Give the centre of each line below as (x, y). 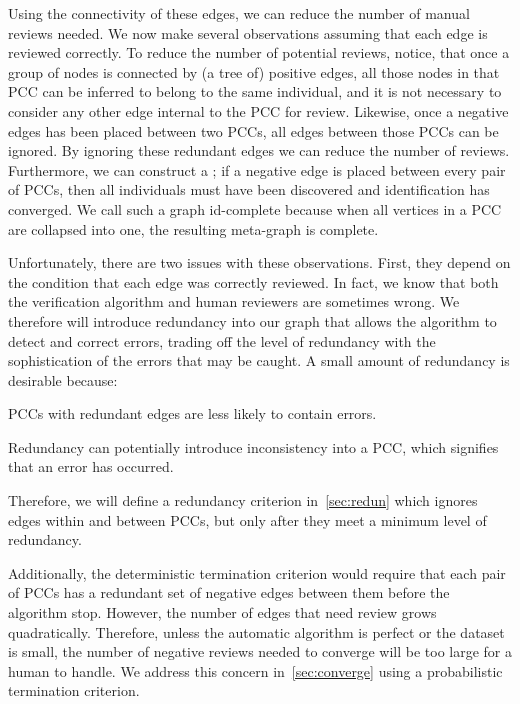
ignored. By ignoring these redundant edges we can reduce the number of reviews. (259, 150)
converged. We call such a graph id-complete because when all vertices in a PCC (255, 208)
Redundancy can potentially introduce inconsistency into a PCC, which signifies (253, 446)
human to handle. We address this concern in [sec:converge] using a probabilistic (255, 670)
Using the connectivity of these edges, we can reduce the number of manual (239, 13)
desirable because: (63, 379)
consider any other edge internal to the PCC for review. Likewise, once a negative (258, 110)
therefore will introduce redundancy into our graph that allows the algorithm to (252, 320)
